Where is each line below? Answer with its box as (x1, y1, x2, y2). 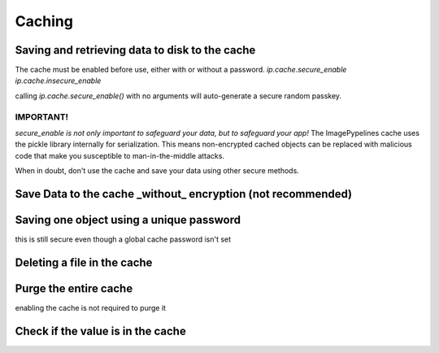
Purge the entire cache (15, 281, 133, 295)
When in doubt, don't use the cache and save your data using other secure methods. (15, 166, 300, 176)
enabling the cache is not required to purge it (15, 303, 167, 312)
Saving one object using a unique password (15, 212, 241, 227)
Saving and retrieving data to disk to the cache (15, 43, 256, 57)
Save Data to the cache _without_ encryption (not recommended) (15, 187, 353, 201)
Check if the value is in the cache (15, 324, 186, 338)
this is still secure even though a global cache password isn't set (15, 234, 232, 244)
